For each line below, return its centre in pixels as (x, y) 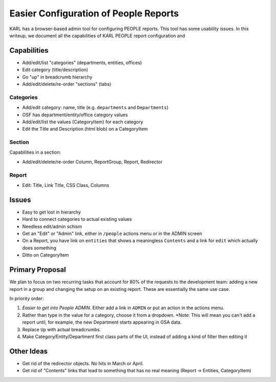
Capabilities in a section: (35, 152)
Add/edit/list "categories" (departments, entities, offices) (82, 62)
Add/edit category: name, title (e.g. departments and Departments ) (95, 108)
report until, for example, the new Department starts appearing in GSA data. (102, 322)
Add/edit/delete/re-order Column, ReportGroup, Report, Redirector (93, 162)
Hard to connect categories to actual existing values (77, 219)
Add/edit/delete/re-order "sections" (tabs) (67, 84)
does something (39, 248)
